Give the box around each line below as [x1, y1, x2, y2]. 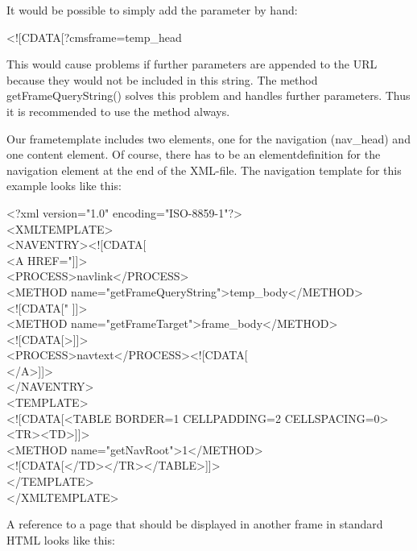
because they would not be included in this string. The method [6, 71, 318, 88]
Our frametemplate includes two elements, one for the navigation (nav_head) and [6, 130, 411, 147]
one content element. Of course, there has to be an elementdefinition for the [6, 146, 381, 163]
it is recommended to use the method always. [6, 102, 230, 119]
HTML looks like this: [6, 531, 115, 548]
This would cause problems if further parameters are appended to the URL [6, 56, 378, 72]
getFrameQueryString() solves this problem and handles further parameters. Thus [6, 87, 411, 104]
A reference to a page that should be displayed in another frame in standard [6, 516, 383, 532]
